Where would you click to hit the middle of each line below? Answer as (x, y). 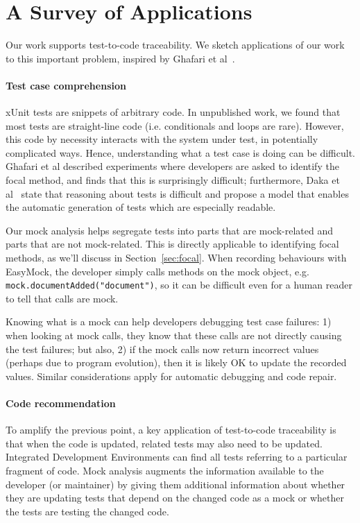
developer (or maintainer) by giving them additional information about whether (175, 484)
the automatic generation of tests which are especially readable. (141, 207)
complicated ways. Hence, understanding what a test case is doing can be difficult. (180, 152)
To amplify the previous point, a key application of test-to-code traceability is (171, 430)
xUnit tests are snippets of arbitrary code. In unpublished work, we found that (173, 112)
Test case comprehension (66, 85)
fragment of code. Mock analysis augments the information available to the (165, 471)
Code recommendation (61, 403)
